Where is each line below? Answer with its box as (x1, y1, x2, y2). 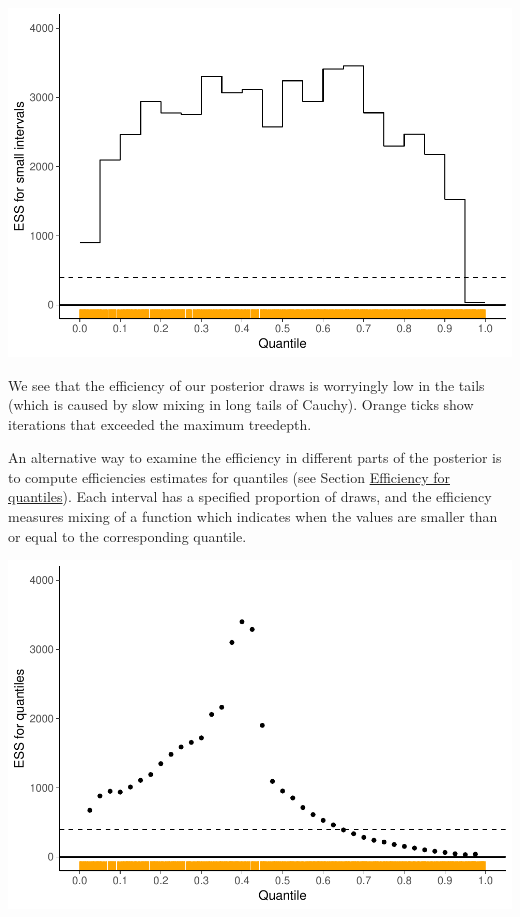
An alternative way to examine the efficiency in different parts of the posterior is (8, 447, 502, 468)
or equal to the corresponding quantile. (8, 525, 247, 546)
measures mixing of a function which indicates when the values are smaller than (8, 506, 498, 527)
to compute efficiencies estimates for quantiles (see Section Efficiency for (8, 466, 450, 487)
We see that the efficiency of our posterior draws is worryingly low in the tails (8, 374, 485, 395)
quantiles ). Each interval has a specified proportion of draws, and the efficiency (8, 486, 492, 507)
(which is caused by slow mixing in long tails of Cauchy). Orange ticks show (8, 394, 474, 415)
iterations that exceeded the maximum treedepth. (8, 413, 312, 434)
